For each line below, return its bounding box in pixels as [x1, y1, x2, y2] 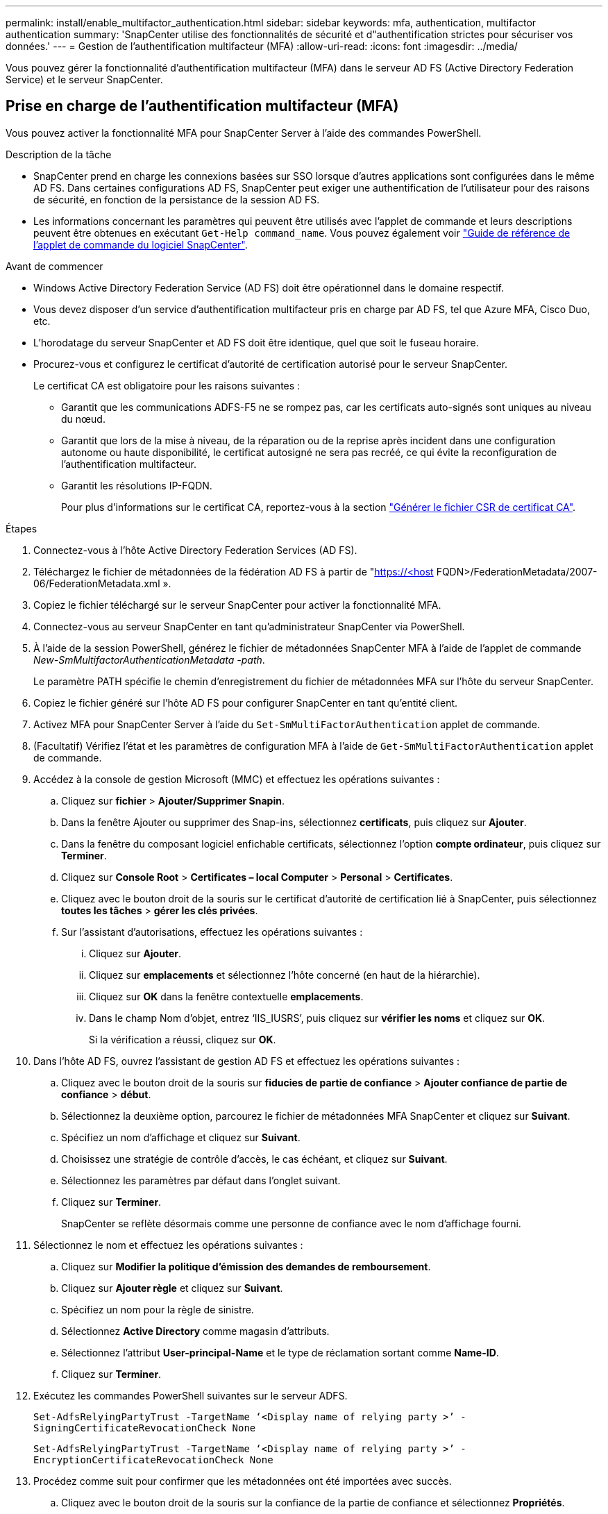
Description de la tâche [6, 148, 112, 160]
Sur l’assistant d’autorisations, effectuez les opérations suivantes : [61, 925, 363, 938]
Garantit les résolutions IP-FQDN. [61, 479, 212, 491]
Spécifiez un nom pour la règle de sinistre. [61, 1303, 254, 1315]
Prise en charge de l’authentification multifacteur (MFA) [6, 97, 399, 115]
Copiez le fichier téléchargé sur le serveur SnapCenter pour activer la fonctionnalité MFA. [33, 598, 441, 611]
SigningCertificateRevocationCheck [33, 1422, 227, 1433]
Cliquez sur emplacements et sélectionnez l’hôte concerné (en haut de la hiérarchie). [89, 968, 480, 981]
